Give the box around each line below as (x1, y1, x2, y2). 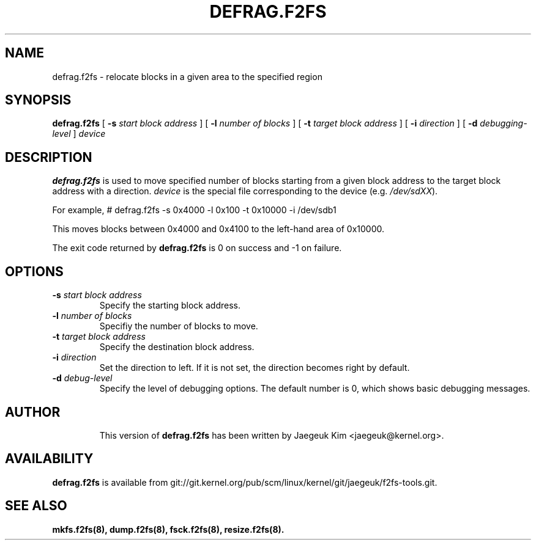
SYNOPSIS (5, 92, 72, 108)
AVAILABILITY (5, 451, 94, 467)
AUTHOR (5, 404, 61, 420)
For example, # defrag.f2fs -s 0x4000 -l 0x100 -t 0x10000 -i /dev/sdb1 (52, 205, 337, 216)
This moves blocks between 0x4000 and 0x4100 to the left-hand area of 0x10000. (52, 224, 384, 235)
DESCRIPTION (5, 149, 92, 165)
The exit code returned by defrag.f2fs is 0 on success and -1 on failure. (52, 243, 342, 254)
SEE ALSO (5, 498, 67, 514)
